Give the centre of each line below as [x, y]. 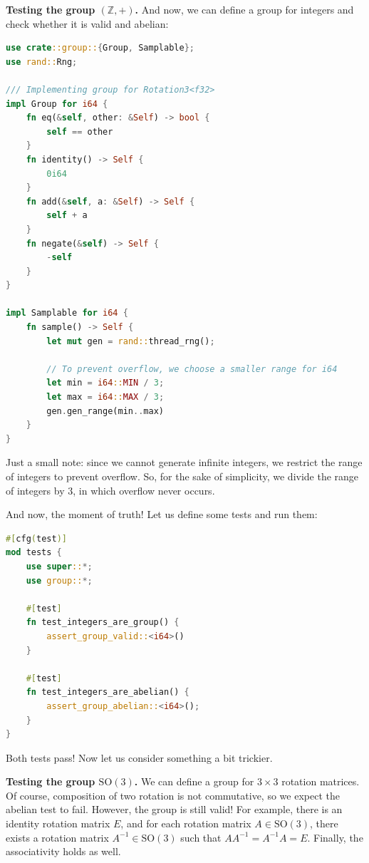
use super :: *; [59, 566]
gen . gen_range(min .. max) [105, 411]
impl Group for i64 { [57, 104]
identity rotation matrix [58, 823]
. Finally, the [335, 837]
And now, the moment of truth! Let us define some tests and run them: [162, 514]
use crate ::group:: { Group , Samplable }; [100, 48]
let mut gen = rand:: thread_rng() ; [131, 341]
